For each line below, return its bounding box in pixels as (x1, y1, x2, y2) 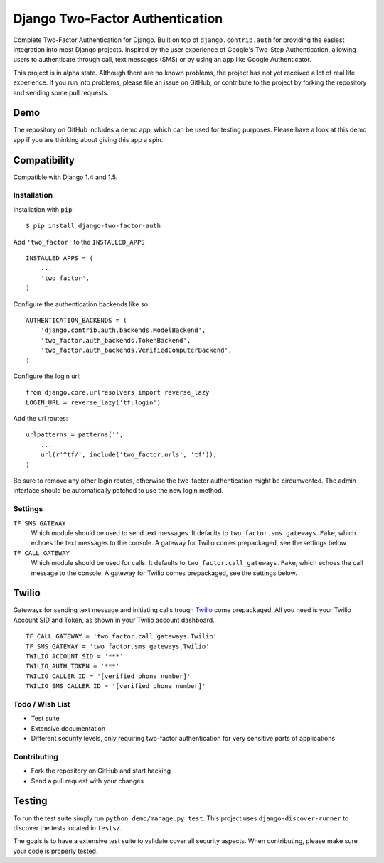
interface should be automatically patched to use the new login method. (13, 486, 224, 495)
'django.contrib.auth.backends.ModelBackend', (40, 326, 206, 334)
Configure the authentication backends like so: (13, 299, 150, 309)
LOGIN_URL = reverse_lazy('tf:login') (26, 398, 161, 407)
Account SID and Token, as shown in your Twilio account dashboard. (13, 616, 215, 624)
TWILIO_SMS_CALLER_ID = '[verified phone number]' (26, 682, 206, 690)
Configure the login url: (13, 372, 81, 380)
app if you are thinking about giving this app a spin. (13, 135, 164, 144)
